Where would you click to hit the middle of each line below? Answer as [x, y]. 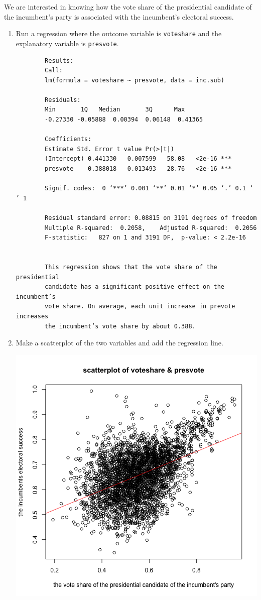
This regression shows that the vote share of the [131, 267]
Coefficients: [68, 139]
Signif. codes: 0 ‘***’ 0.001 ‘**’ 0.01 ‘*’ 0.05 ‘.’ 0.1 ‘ [149, 189]
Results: [59, 61]
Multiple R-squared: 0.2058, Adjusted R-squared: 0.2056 [151, 228]
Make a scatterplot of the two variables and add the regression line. [119, 343]
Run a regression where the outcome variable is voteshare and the [119, 33]
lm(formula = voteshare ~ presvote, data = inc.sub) [135, 80]
